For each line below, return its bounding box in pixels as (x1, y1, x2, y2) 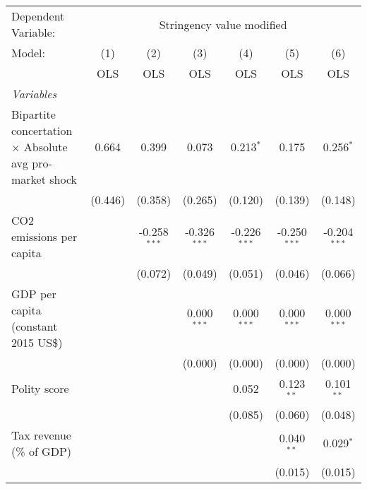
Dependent (11, 8, 65, 24)
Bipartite (11, 106, 56, 122)
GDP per (11, 285, 56, 302)
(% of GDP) (11, 442, 72, 459)
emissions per (11, 228, 78, 245)
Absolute (23, 139, 68, 155)
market (11, 171, 46, 187)
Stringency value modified (159, 16, 287, 33)
